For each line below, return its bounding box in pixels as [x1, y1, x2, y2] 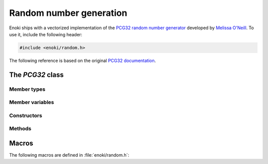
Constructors [9, 112, 42, 119]
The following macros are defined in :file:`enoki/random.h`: [9, 152, 130, 158]
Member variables [9, 99, 54, 106]
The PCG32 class [9, 70, 64, 79]
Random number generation [9, 7, 128, 18]
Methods [9, 125, 32, 132]
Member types [9, 86, 46, 93]
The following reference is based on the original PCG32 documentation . [9, 57, 156, 63]
